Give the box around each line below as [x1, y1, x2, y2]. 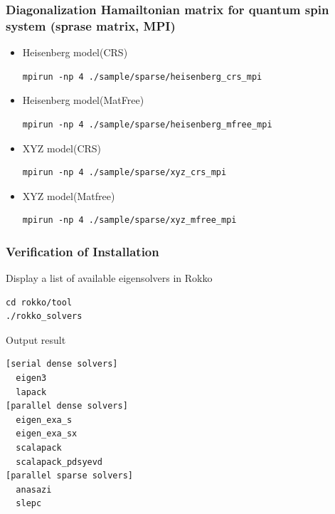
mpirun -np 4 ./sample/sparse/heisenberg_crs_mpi [22, 71, 262, 82]
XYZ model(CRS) [22, 140, 102, 155]
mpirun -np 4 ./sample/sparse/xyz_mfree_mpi [22, 215, 237, 226]
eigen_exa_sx [16, 429, 78, 439]
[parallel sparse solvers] [6, 471, 133, 481]
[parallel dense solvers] [6, 401, 128, 411]
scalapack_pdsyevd [16, 456, 103, 467]
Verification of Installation [6, 242, 159, 260]
